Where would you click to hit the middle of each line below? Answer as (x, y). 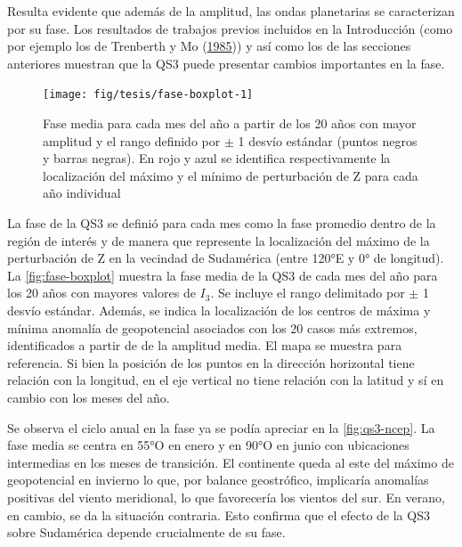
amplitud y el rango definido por (132, 140)
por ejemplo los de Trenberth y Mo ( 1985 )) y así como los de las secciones (209, 46)
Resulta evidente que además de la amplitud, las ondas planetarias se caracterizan (231, 11)
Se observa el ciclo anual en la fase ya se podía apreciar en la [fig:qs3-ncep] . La (221, 427)
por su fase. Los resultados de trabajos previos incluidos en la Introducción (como (230, 28)
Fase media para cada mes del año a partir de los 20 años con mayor (230, 123)
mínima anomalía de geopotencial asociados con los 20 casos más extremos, (212, 327)
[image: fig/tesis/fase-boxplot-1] (148, 95)
